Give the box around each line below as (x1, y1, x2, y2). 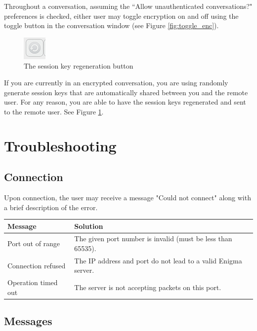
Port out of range (7, 238, 60, 249)
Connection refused (7, 260, 66, 270)
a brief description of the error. (4, 202, 98, 212)
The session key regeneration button (24, 61, 133, 71)
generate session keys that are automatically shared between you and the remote (4, 87, 248, 97)
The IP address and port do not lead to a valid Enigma (74, 255, 242, 265)
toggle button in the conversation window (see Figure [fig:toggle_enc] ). (4, 20, 219, 31)
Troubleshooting (4, 135, 117, 155)
